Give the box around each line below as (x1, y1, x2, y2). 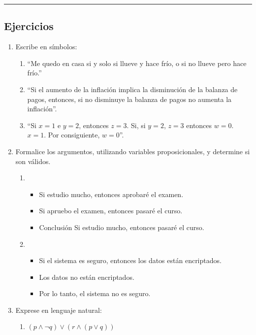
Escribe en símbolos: (15, 41, 77, 52)
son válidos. (15, 156, 51, 166)
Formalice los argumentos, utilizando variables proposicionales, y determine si (15, 146, 250, 156)
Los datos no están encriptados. (39, 271, 134, 282)
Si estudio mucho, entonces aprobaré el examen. (39, 189, 184, 199)
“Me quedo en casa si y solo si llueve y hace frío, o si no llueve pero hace (27, 58, 247, 68)
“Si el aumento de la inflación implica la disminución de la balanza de (27, 84, 238, 94)
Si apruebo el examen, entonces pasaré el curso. (39, 205, 183, 216)
